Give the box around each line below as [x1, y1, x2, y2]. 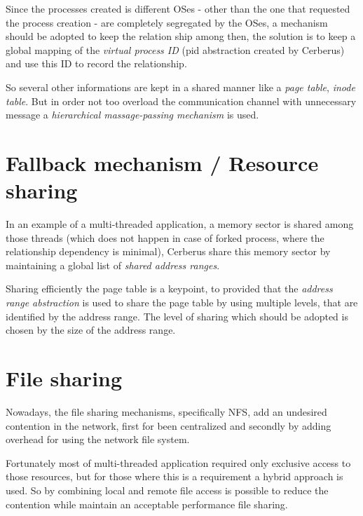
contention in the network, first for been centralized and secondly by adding [6, 418, 331, 433]
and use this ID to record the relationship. [6, 56, 187, 71]
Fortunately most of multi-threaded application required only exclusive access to [6, 455, 351, 470]
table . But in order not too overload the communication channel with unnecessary [6, 93, 357, 108]
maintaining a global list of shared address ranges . [6, 257, 220, 272]
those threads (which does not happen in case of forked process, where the [6, 230, 324, 245]
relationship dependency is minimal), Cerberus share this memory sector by [6, 244, 331, 259]
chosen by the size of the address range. [6, 322, 176, 337]
